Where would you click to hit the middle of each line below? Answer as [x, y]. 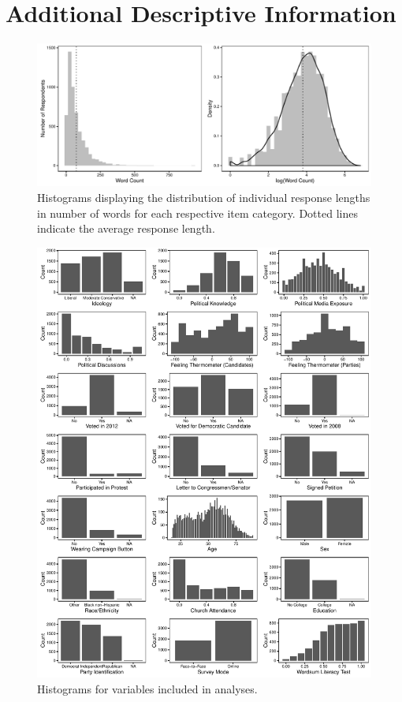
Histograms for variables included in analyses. [147, 688]
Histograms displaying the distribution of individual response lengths [204, 198]
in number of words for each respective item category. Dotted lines [197, 213]
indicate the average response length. [126, 228]
